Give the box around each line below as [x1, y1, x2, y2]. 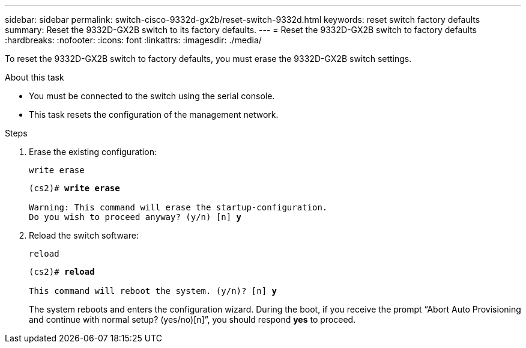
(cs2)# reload [29, 267, 95, 276]
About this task [5, 72, 64, 82]
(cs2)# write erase [29, 183, 120, 193]
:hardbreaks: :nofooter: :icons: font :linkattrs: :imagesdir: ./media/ [5, 35, 262, 45]
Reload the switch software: [29, 230, 139, 240]
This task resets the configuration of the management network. [29, 109, 279, 120]
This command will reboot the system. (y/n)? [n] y [29, 286, 277, 296]
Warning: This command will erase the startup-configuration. [29, 203, 328, 212]
